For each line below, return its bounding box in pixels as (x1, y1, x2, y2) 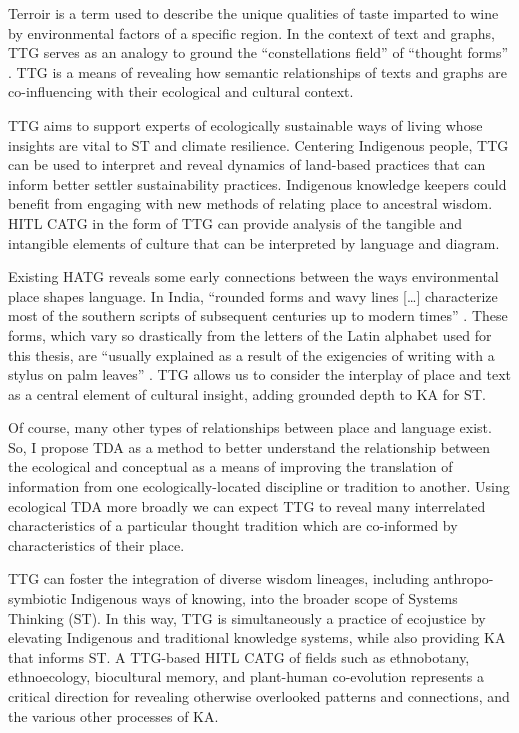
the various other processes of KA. (8, 705, 219, 726)
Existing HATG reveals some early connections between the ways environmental (8, 266, 499, 287)
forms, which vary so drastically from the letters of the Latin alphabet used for (8, 324, 492, 345)
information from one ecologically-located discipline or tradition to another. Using (8, 476, 510, 497)
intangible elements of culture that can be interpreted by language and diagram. (8, 232, 500, 253)
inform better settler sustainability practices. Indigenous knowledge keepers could (8, 173, 507, 194)
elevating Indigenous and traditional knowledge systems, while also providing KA (8, 627, 506, 648)
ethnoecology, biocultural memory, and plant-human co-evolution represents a (8, 666, 484, 687)
